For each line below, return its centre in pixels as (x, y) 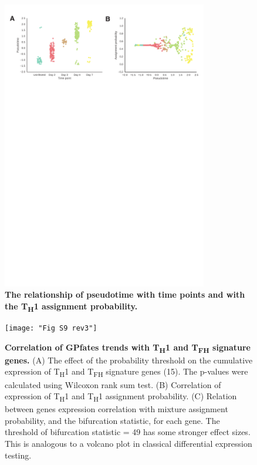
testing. (18, 455)
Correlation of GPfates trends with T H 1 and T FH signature (128, 348)
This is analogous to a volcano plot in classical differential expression (128, 444)
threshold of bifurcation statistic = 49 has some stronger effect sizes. (128, 432)
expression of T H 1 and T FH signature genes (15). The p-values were (126, 372)
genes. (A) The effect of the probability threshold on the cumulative (129, 360)
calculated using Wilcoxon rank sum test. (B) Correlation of (113, 384)
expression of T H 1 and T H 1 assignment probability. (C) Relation (121, 397)
